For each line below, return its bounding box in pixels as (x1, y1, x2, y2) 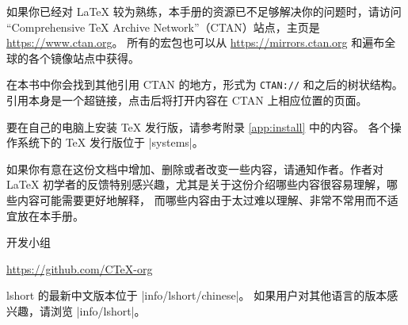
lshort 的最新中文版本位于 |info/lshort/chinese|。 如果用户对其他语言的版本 (6, 287, 387, 304)
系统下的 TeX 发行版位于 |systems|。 (17, 134, 204, 151)
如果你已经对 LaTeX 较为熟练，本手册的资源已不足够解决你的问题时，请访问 (6, 3, 402, 19)
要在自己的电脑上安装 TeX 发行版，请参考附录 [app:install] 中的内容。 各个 (6, 118, 391, 135)
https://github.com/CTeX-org (6, 260, 153, 277)
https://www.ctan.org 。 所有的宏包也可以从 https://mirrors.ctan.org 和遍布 (6, 34, 385, 51)
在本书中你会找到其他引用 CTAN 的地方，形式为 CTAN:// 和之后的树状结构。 (6, 76, 403, 93)
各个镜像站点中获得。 (28, 49, 139, 66)
